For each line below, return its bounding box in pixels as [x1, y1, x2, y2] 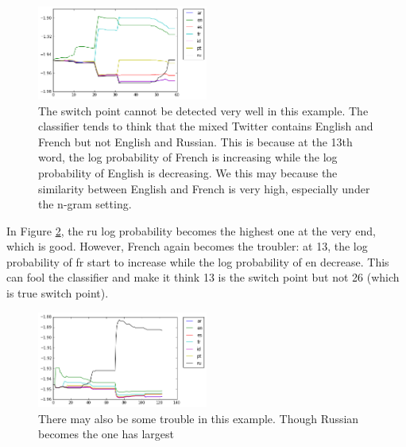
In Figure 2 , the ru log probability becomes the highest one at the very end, [6, 222, 376, 239]
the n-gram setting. [38, 196, 132, 212]
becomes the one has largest [38, 426, 174, 442]
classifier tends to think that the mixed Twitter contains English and [38, 118, 373, 134]
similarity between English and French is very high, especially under [38, 180, 370, 196]
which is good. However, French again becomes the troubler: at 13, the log [6, 238, 368, 255]
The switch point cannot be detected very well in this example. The [38, 102, 369, 119]
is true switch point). [6, 285, 109, 301]
